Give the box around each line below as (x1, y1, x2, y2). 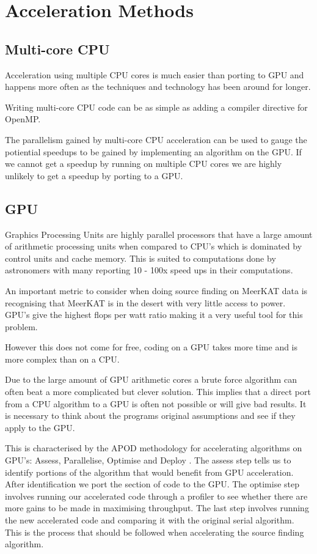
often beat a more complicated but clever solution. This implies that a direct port (5, 385, 311, 398)
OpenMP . (5, 113, 41, 125)
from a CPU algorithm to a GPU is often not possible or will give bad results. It (5, 397, 307, 410)
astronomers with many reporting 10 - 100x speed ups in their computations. (5, 264, 293, 276)
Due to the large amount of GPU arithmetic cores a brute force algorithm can (5, 373, 297, 386)
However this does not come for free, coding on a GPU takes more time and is (5, 341, 298, 353)
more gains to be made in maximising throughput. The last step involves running (5, 501, 309, 514)
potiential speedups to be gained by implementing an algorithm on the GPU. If (5, 145, 302, 158)
